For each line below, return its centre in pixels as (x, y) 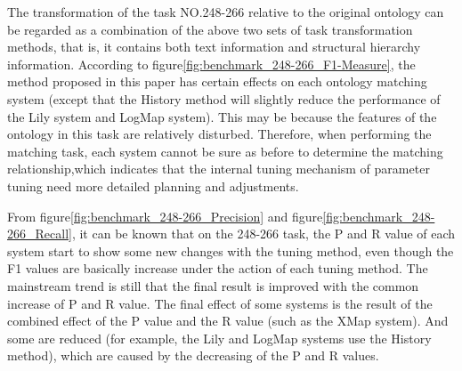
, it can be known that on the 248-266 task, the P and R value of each (263, 234)
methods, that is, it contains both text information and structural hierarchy (214, 47)
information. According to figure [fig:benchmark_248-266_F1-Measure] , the (211, 64)
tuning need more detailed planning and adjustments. (153, 185)
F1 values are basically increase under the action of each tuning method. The (218, 268)
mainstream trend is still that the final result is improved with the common (213, 285)
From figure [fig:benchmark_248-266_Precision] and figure (165, 216)
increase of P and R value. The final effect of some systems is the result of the (220, 303)
